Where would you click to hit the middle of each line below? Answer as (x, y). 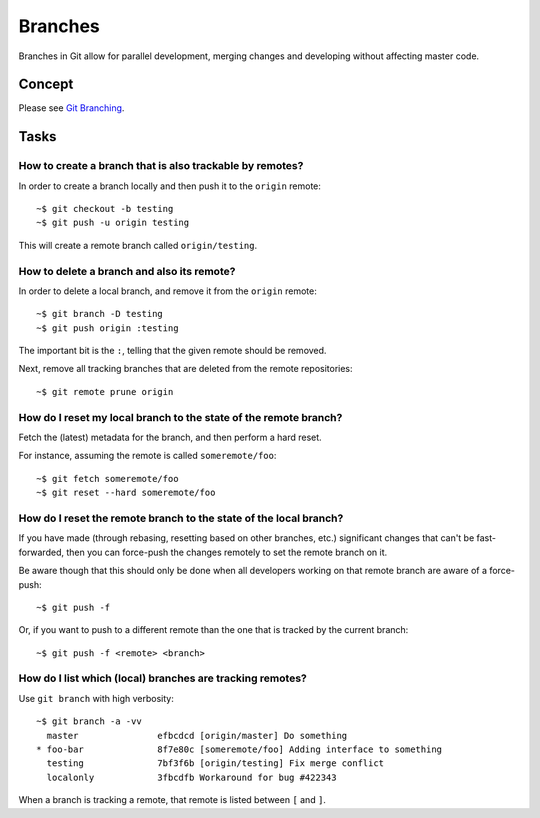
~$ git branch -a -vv (89, 721)
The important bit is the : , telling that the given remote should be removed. (172, 351)
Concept (46, 84)
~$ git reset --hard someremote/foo (126, 493)
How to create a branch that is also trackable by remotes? (161, 166)
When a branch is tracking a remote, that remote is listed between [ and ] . (172, 800)
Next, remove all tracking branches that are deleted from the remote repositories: (186, 369)
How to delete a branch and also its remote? (127, 271)
